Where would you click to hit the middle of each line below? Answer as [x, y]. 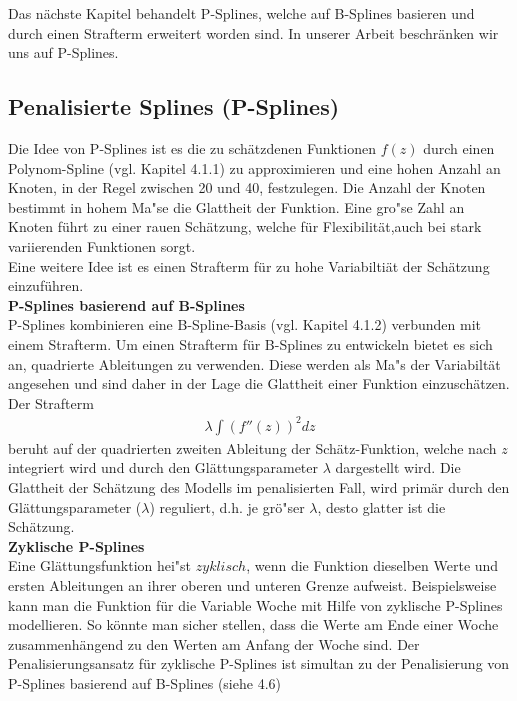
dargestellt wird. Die [398, 467]
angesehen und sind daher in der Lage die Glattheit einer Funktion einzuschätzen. [259, 383]
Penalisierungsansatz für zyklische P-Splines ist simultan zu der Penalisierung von [259, 663]
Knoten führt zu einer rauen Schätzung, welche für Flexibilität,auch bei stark [245, 226]
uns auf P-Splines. [63, 52]
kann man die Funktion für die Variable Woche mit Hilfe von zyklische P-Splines [255, 604]
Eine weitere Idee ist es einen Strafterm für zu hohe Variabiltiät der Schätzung [249, 265]
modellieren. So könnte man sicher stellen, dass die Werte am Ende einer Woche [253, 624]
